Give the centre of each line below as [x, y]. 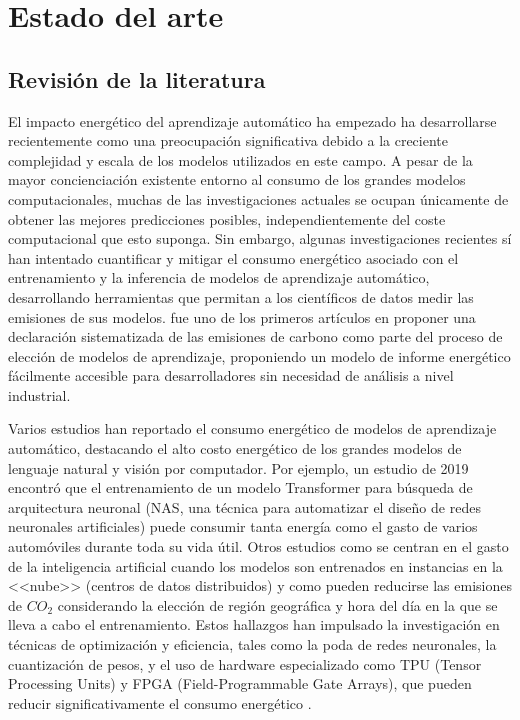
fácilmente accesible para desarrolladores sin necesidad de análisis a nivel [231, 375]
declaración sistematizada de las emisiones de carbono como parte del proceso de [255, 336]
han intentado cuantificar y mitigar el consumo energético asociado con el [233, 257]
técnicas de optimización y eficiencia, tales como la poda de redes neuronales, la [252, 644]
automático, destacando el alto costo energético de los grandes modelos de [235, 448]
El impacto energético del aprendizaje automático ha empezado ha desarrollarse [252, 120]
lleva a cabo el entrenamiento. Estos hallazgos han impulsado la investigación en [254, 624]
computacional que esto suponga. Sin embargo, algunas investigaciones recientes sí [260, 238]
